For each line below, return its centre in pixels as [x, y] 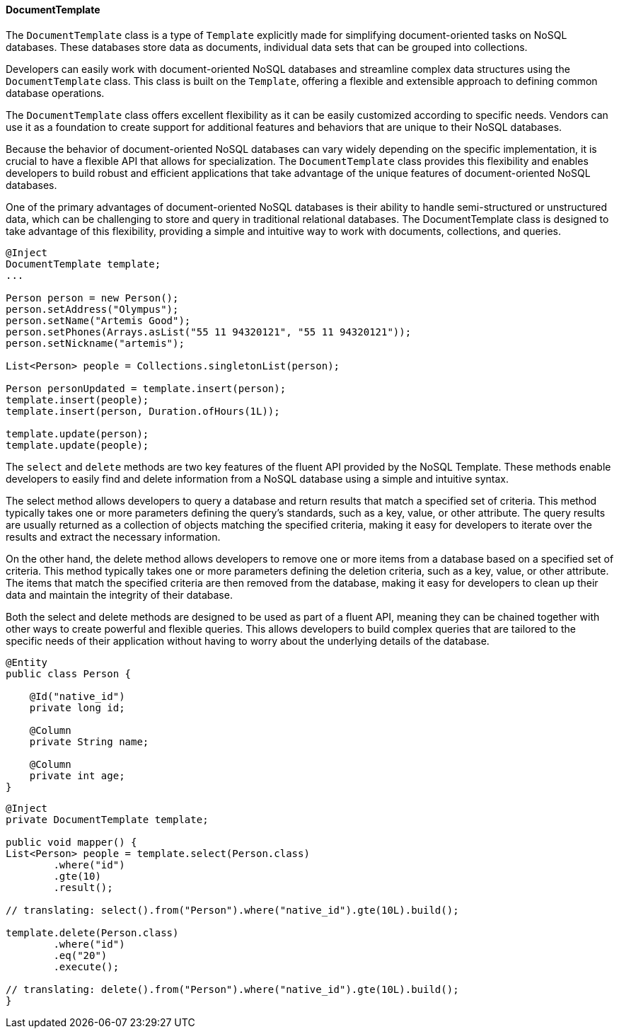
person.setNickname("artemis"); [95, 343]
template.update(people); [77, 445]
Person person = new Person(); [92, 298]
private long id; [77, 707]
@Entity [27, 662]
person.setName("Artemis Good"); [98, 320]
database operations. [55, 93]
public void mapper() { [71, 842]
